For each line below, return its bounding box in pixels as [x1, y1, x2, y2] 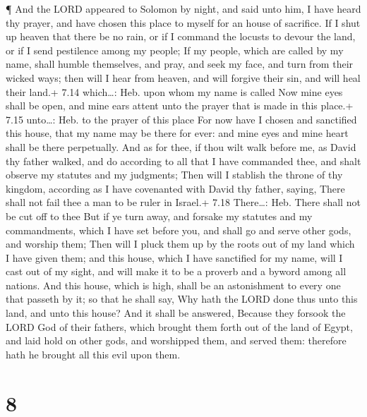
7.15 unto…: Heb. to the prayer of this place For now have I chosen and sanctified [6, 111, 357, 126]
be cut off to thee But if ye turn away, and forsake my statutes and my [6, 208, 313, 223]
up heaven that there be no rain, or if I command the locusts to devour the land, [6, 29, 356, 44]
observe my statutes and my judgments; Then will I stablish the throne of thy [6, 167, 343, 182]
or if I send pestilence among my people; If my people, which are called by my [6, 42, 344, 57]
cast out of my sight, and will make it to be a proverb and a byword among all [6, 264, 347, 279]
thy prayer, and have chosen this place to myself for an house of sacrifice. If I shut [6, 15, 361, 30]
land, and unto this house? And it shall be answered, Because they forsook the [6, 306, 346, 320]
